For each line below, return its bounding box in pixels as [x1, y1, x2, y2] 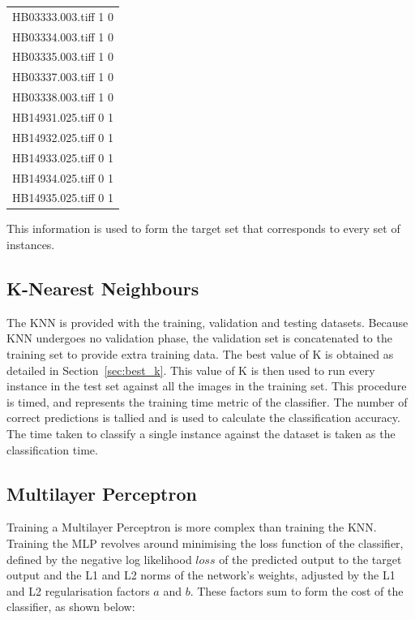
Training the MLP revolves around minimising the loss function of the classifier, [6, 534, 404, 551]
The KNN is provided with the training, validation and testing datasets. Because [6, 313, 409, 330]
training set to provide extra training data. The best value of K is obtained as [6, 346, 394, 363]
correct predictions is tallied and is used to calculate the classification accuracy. [6, 409, 400, 426]
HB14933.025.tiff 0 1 [12, 149, 114, 166]
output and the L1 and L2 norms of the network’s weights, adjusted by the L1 [6, 566, 396, 583]
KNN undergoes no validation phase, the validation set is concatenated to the [6, 329, 392, 347]
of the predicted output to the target [219, 550, 402, 567]
